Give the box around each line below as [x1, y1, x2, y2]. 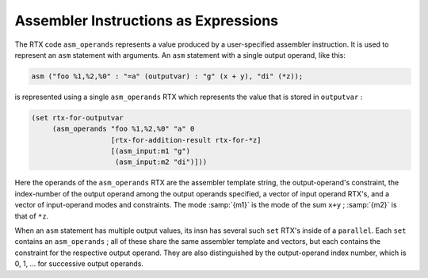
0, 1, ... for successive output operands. [14, 259, 144, 268]
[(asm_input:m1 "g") [110, 147, 190, 156]
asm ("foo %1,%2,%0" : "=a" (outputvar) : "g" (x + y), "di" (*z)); [31, 71, 304, 81]
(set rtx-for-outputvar [31, 113, 124, 122]
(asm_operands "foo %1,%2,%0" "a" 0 [52, 124, 195, 134]
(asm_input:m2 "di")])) [115, 158, 208, 166]
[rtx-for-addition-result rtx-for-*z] [110, 135, 262, 144]
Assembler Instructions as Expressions [14, 12, 279, 29]
